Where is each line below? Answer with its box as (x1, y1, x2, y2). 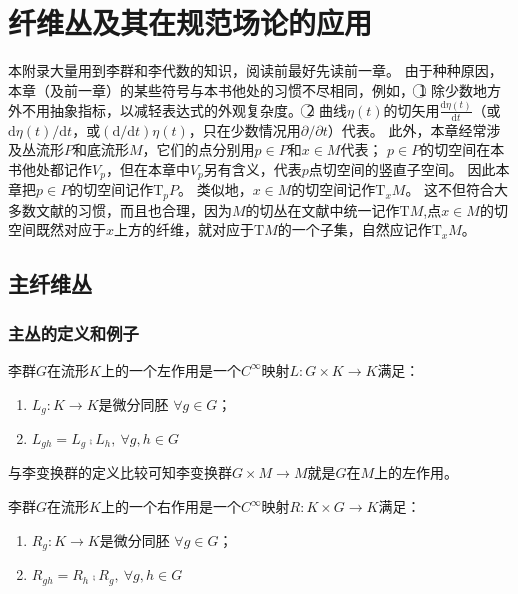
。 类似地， (177, 179, 253, 200)
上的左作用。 (374, 462, 459, 483)
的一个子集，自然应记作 (277, 219, 432, 240)
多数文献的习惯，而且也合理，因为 (8, 199, 232, 220)
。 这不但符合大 (405, 179, 509, 200)
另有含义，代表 (203, 158, 302, 179)
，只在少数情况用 (188, 119, 301, 140)
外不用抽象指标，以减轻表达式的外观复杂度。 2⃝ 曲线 (8, 99, 348, 120)
